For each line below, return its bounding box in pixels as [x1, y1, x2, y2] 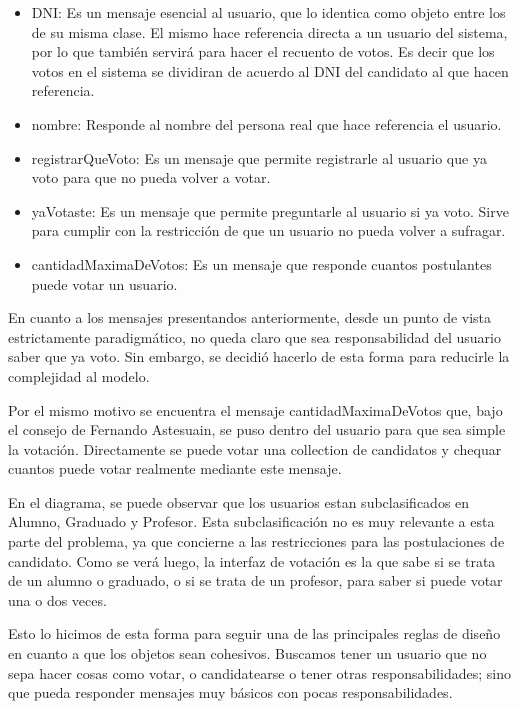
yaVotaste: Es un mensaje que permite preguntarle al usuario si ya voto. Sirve [31, 200, 509, 221]
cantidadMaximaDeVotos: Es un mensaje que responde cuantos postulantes [31, 253, 492, 274]
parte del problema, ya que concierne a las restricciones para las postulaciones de [8, 531, 505, 552]
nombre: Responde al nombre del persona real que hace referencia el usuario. [31, 113, 502, 134]
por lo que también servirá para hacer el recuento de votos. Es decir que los [31, 41, 495, 62]
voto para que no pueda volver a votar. [31, 167, 271, 188]
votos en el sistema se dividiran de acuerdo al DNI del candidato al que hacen [31, 60, 509, 81]
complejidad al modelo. [8, 365, 150, 386]
